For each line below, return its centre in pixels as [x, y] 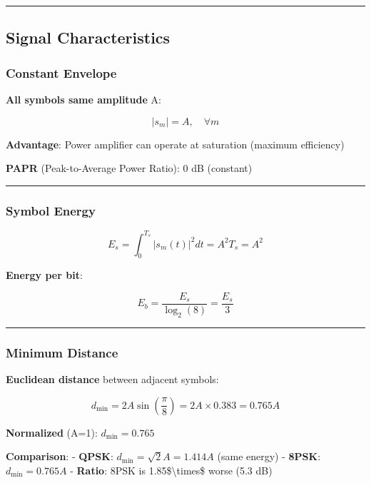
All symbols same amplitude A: [83, 99]
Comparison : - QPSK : [60, 456]
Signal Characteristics [88, 37]
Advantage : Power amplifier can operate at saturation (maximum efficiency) [175, 144]
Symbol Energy [51, 210]
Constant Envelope [61, 72]
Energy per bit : [44, 275]
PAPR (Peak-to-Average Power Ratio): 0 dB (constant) [129, 168]
